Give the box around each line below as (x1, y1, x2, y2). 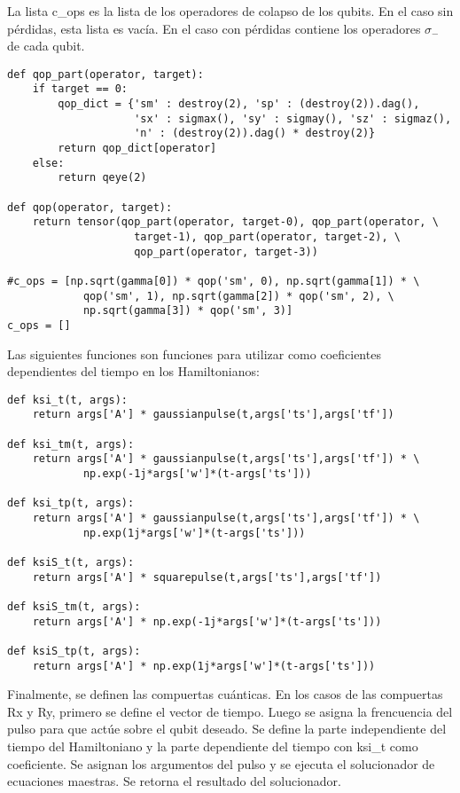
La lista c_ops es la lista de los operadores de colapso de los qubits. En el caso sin (7, 2, 454, 20)
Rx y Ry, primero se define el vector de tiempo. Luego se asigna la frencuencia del (7, 702, 453, 720)
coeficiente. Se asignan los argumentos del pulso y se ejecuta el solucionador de (7, 754, 435, 773)
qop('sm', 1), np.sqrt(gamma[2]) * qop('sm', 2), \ (82, 289, 394, 302)
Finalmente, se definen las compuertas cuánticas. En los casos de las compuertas (7, 685, 443, 703)
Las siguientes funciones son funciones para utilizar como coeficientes (7, 344, 381, 363)
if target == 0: (32, 82, 129, 96)
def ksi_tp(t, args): (7, 497, 135, 510)
